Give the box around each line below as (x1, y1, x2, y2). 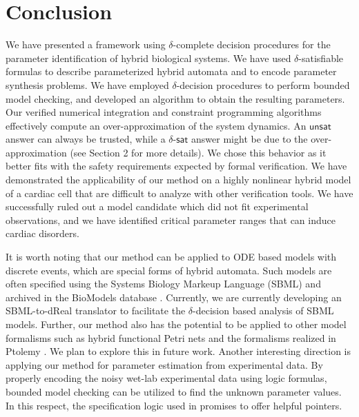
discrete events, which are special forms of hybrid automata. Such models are (6, 263, 332, 277)
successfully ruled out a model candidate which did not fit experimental (6, 199, 309, 214)
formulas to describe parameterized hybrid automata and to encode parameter (6, 64, 337, 79)
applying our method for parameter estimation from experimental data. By (6, 357, 323, 372)
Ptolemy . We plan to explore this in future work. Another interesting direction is (6, 344, 351, 358)
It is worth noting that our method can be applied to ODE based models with (6, 250, 337, 264)
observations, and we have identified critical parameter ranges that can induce (6, 212, 336, 227)
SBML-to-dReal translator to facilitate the (6, 303, 186, 318)
